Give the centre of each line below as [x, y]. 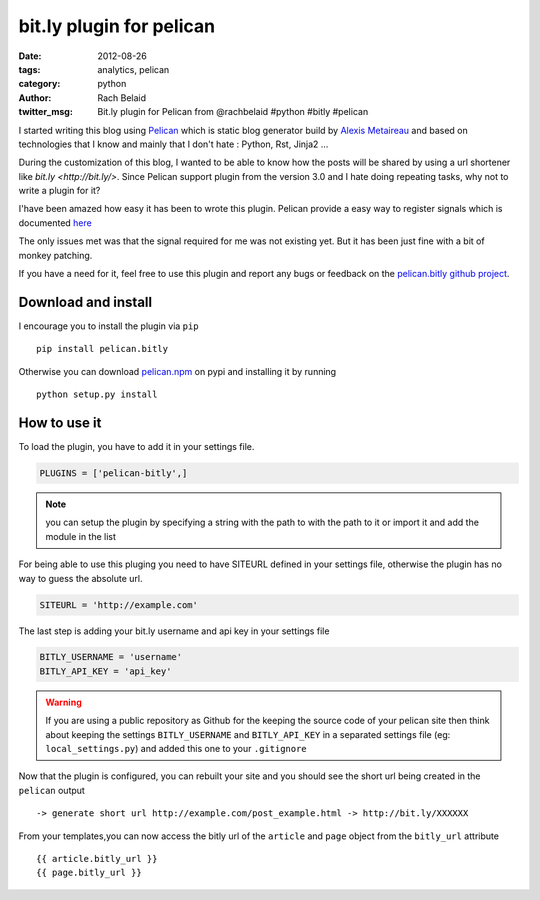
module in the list [81, 536]
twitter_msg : [46, 112]
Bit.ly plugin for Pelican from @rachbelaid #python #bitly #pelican [233, 112]
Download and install [85, 301]
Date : [30, 56]
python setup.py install [97, 394]
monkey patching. [55, 255]
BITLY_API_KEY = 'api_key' [105, 671]
